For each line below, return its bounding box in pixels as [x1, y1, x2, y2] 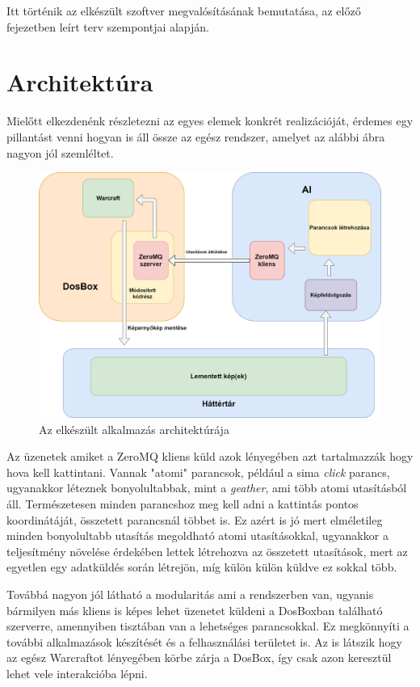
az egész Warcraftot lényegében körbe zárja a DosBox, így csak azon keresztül [6, 649, 392, 666]
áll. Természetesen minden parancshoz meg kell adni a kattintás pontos [6, 495, 359, 512]
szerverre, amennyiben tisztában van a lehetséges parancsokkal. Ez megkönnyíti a [6, 617, 409, 634]
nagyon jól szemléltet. [6, 144, 114, 161]
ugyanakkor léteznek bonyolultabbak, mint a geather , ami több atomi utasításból [6, 479, 407, 496]
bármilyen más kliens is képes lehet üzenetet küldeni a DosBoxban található [6, 601, 383, 618]
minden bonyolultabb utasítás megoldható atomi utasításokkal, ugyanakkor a [6, 527, 388, 544]
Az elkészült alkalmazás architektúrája [39, 420, 229, 437]
